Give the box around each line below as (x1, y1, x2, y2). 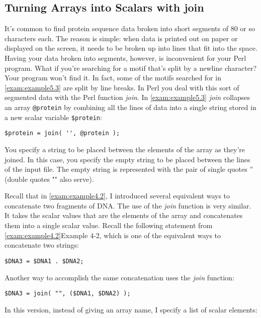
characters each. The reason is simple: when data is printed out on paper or (5, 33, 238, 43)
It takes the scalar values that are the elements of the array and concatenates (5, 210, 243, 221)
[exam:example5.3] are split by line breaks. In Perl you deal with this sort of (5, 82, 239, 92)
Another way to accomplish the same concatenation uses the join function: (5, 272, 234, 282)
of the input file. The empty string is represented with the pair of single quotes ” (5, 164, 253, 174)
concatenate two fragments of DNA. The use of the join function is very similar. (5, 200, 251, 210)
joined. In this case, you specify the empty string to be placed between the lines (5, 154, 250, 164)
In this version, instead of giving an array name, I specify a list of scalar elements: (5, 304, 257, 314)
